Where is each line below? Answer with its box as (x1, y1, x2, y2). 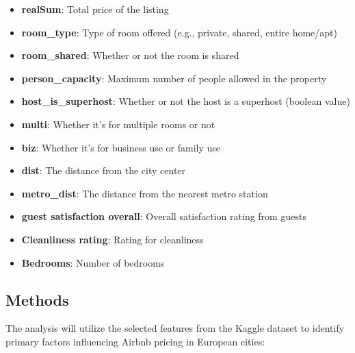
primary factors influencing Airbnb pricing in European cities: (5, 334, 265, 348)
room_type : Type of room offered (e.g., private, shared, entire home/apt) (21, 25, 338, 39)
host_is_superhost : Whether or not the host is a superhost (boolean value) (21, 94, 350, 108)
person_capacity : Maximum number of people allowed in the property (21, 71, 327, 85)
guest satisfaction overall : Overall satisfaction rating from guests (21, 209, 306, 223)
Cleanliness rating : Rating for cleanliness (21, 232, 204, 246)
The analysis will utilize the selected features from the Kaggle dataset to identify (5, 321, 345, 335)
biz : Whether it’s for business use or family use (21, 140, 221, 154)
